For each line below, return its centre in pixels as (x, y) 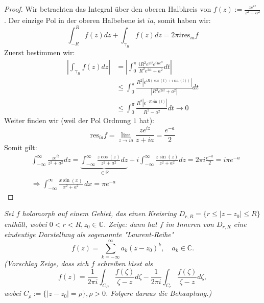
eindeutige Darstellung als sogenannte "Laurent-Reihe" (89, 234)
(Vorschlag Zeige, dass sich (46, 263)
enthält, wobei (26, 224)
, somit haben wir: (182, 20)
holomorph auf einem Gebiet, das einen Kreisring (99, 213)
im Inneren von (190, 224)
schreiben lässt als (125, 263)
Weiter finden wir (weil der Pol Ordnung (68, 120)
